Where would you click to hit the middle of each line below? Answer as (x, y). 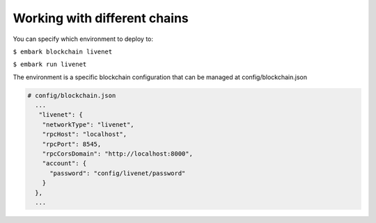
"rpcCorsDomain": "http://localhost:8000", (117, 154)
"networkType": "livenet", (88, 124)
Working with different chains (101, 18)
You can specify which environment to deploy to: (83, 39)
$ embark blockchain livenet (63, 51)
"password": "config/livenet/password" (118, 173)
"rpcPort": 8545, (72, 144)
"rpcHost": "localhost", (85, 134)
